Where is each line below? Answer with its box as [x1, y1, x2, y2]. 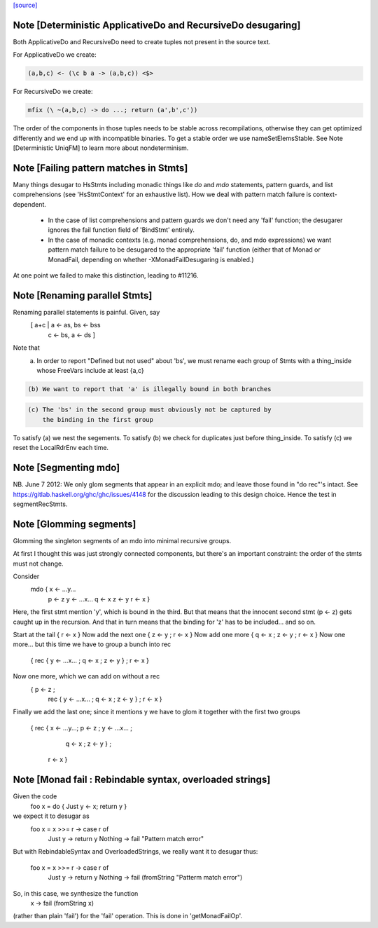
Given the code [13, 792, 57, 800]
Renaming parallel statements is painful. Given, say [13, 308, 160, 316]
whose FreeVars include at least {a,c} [36, 366, 145, 374]
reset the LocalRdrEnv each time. [13, 444, 108, 452]
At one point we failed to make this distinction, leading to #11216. [13, 271, 199, 280]
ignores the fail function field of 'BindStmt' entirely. [48, 226, 195, 234]
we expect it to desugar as [13, 812, 90, 820]
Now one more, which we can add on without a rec [13, 672, 160, 681]
